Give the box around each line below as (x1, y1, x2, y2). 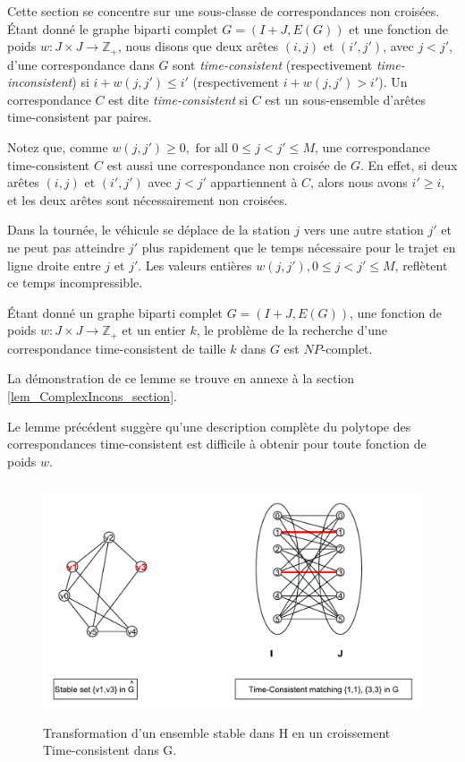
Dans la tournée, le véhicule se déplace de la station (7, 220, 291, 239)
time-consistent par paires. (7, 107, 152, 126)
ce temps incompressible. (7, 273, 143, 292)
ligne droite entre (7, 255, 101, 274)
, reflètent (394, 255, 448, 274)
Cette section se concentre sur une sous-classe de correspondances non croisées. (7, 2, 440, 20)
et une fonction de (349, 19, 449, 38)
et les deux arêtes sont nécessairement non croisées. (7, 190, 288, 209)
